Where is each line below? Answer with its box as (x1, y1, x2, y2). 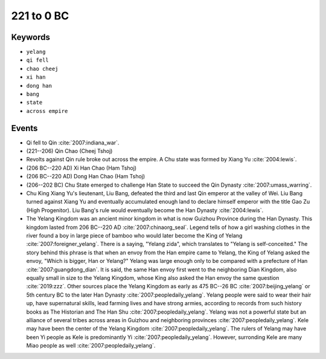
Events (11, 123, 38, 133)
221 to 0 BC (11, 9, 69, 22)
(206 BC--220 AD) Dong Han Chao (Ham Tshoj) (26, 173, 145, 180)
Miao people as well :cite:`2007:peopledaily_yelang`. (26, 342, 156, 349)
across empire (26, 108, 68, 114)
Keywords (11, 32, 51, 42)
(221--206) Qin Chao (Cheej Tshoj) (26, 147, 113, 155)
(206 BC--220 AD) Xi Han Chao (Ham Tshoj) (26, 164, 137, 172)
